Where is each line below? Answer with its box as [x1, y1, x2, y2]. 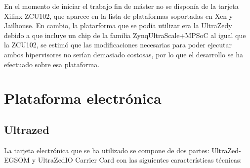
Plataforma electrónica [4, 88, 162, 108]
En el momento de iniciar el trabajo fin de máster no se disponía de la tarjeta [4, 1, 239, 11]
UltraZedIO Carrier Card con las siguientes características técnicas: [38, 155, 242, 165]
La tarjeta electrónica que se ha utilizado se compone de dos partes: [4, 145, 209, 155]
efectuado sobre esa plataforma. [4, 59, 100, 69]
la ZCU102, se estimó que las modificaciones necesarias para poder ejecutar [4, 40, 232, 50]
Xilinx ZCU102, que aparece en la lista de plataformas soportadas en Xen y [4, 10, 233, 21]
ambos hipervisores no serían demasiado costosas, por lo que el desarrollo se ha [4, 49, 243, 59]
